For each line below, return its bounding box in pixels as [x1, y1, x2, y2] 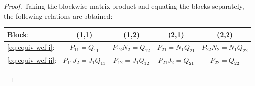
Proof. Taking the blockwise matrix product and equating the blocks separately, [4, 1, 244, 11]
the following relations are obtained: [4, 10, 113, 21]
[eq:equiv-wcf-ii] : [7, 55, 57, 65]
